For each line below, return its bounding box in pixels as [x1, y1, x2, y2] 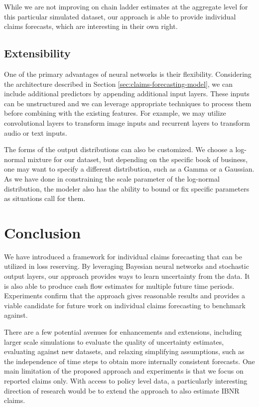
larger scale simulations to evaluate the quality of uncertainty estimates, [4, 336, 224, 347]
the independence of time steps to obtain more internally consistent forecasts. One [4, 356, 255, 366]
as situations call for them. [4, 193, 86, 203]
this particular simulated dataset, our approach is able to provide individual [4, 11, 236, 21]
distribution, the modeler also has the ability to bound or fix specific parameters [4, 183, 250, 194]
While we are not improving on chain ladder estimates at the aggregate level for [4, 1, 248, 11]
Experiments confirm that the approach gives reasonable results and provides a [4, 290, 245, 301]
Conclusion [4, 222, 81, 242]
